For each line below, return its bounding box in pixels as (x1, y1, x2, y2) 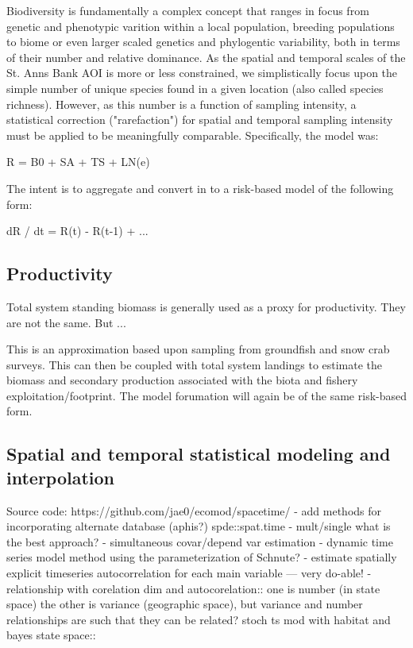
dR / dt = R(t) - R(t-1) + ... (6, 222, 149, 239)
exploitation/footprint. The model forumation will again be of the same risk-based (6, 387, 407, 403)
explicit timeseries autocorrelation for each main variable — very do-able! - (6, 565, 372, 581)
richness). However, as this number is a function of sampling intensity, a (6, 95, 357, 112)
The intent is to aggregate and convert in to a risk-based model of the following (6, 179, 394, 196)
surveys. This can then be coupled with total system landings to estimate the (6, 356, 383, 372)
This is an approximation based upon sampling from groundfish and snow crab (6, 341, 390, 357)
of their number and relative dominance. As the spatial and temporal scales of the (6, 48, 406, 65)
